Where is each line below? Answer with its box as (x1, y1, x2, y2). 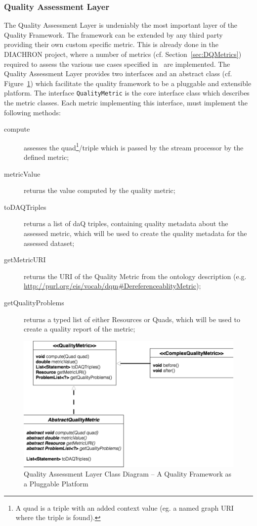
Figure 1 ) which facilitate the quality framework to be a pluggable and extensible (4, 78, 252, 88)
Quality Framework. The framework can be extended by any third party (4, 29, 223, 40)
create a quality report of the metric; (24, 324, 135, 334)
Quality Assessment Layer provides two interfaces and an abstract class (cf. (4, 68, 232, 79)
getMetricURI (4, 254, 46, 265)
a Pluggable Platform (24, 478, 88, 489)
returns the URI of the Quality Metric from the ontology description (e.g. (24, 271, 247, 281)
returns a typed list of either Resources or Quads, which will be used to (24, 314, 240, 324)
